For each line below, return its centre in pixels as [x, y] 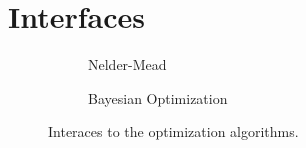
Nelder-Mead [127, 64]
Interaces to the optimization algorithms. [173, 131]
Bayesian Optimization [158, 97]
